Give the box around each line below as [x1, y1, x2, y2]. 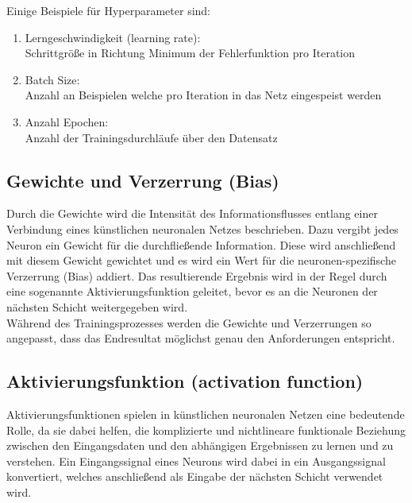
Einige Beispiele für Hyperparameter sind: [6, 2, 210, 18]
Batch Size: [25, 71, 80, 87]
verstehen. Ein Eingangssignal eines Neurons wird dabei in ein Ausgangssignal [6, 452, 386, 469]
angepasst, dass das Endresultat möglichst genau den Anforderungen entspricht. [6, 330, 395, 346]
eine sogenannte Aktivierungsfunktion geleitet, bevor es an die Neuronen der [6, 283, 378, 300]
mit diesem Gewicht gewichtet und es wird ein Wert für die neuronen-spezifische [6, 252, 396, 269]
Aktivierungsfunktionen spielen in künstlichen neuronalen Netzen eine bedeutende [6, 405, 405, 422]
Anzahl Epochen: [25, 113, 109, 130]
